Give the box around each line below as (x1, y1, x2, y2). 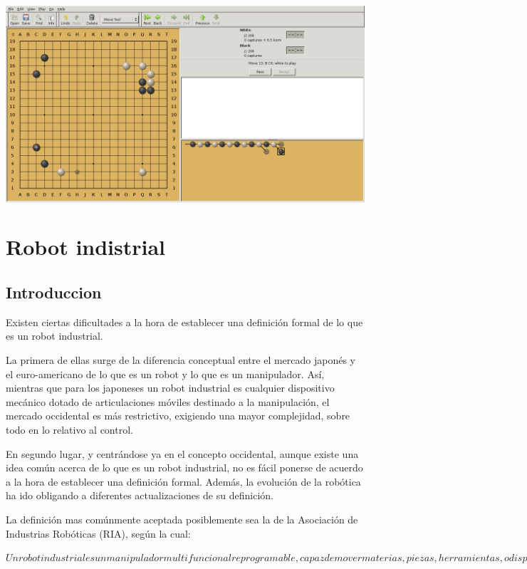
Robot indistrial (6, 232, 166, 261)
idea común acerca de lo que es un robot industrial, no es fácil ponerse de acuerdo (6, 460, 363, 475)
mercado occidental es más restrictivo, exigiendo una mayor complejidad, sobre (6, 408, 350, 423)
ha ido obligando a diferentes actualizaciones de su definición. (6, 488, 273, 503)
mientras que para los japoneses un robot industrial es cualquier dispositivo (6, 380, 335, 395)
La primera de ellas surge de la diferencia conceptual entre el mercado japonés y (6, 352, 356, 367)
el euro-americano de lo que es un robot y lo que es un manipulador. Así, (6, 366, 325, 381)
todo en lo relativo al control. (6, 422, 133, 437)
